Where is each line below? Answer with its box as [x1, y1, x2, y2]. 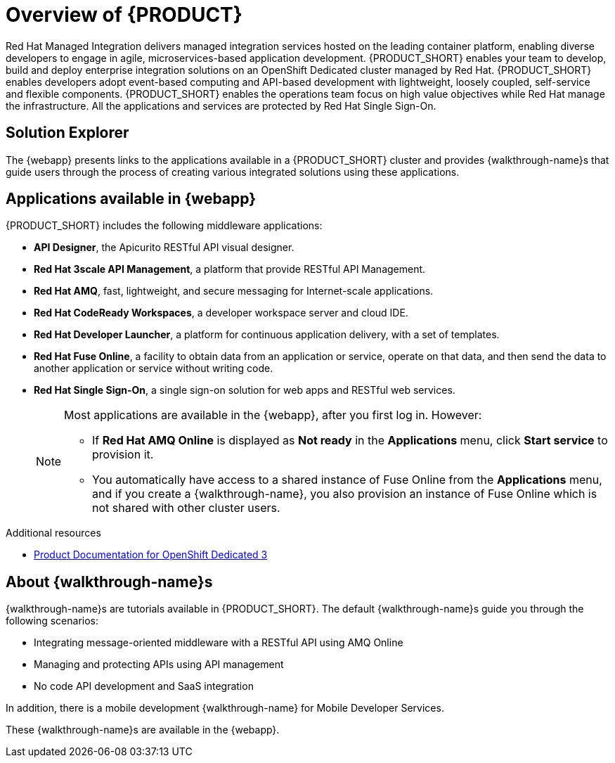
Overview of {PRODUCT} [6, 3, 242, 27]
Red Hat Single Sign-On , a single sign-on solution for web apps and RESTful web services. [34, 384, 455, 397]
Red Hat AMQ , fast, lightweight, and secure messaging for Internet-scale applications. [34, 285, 434, 297]
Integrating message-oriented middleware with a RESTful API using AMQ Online [34, 636, 403, 649]
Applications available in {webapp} [6, 190, 257, 208]
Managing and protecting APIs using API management [34, 658, 284, 671]
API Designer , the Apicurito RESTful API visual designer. [34, 241, 294, 254]
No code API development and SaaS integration [34, 680, 254, 693]
